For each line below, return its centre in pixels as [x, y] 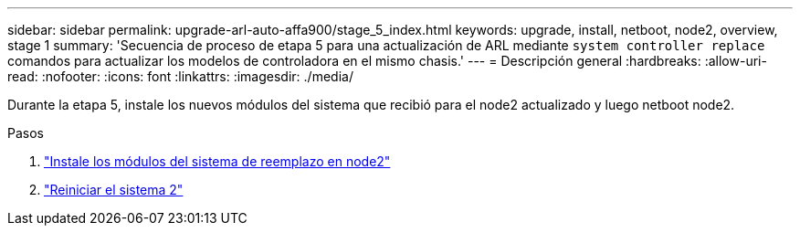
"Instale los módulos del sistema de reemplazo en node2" [217, 161]
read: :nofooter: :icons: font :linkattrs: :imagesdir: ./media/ [180, 76]
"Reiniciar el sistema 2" [114, 190]
